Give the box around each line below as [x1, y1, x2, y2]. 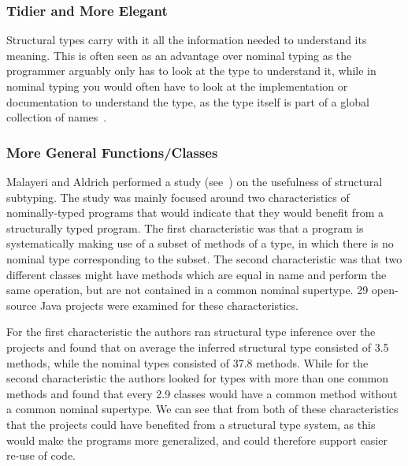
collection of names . [6, 109, 107, 125]
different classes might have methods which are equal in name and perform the [6, 266, 387, 282]
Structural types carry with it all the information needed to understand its [6, 32, 367, 48]
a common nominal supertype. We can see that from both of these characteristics [6, 401, 399, 417]
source [6, 296, 37, 313]
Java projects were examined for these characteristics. [39, 296, 299, 313]
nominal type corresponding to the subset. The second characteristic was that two [6, 250, 402, 267]
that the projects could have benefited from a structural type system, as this [6, 416, 376, 432]
